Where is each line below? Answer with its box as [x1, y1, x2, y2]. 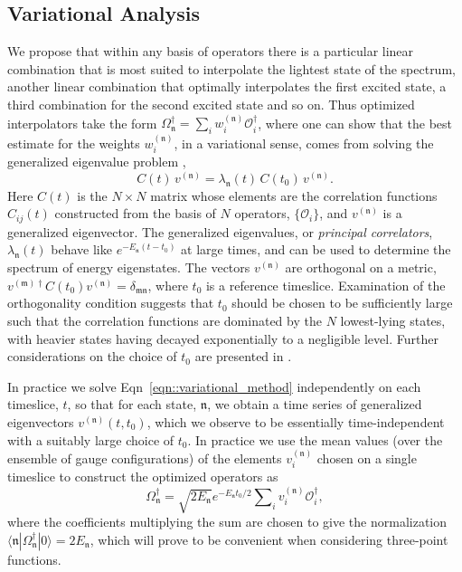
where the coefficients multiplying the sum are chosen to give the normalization [7, 512, 448, 531]
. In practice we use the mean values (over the [187, 430, 443, 449]
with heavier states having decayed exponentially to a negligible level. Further [7, 329, 438, 348]
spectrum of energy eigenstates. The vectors [7, 258, 250, 277]
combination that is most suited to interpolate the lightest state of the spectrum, [7, 59, 456, 78]
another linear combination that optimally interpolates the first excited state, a [7, 77, 447, 96]
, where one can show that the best [258, 113, 453, 132]
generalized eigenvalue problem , [7, 152, 186, 171]
